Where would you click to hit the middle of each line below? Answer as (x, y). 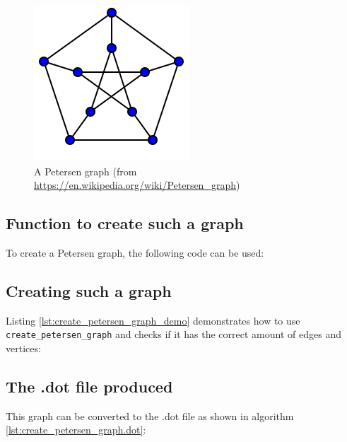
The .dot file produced (89, 386)
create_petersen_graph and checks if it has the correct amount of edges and (173, 334)
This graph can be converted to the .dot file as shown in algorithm (150, 415)
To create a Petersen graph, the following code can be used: (135, 252)
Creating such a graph (89, 290)
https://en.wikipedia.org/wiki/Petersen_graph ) (137, 185)
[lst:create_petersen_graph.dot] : (76, 430)
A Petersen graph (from (86, 171)
